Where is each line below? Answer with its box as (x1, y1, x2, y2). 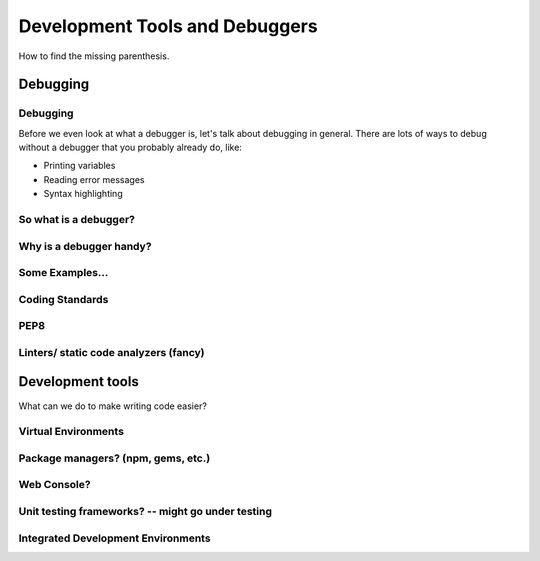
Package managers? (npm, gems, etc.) (18, 451, 211, 465)
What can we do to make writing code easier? (18, 400, 207, 412)
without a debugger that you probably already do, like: (18, 141, 242, 154)
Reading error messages (43, 173, 145, 185)
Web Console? (18, 478, 91, 492)
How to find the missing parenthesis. (18, 50, 170, 62)
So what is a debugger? (18, 213, 135, 227)
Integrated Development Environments (18, 531, 211, 545)
